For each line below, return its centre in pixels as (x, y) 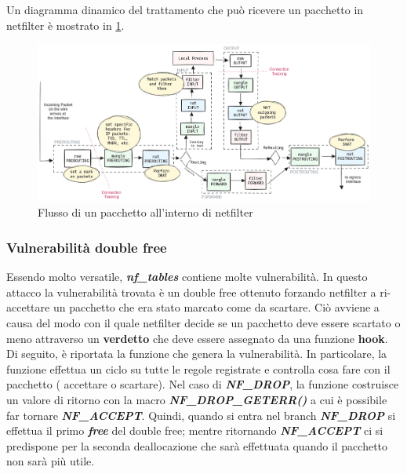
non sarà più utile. (51, 461)
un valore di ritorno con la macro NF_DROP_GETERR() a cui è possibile (197, 399)
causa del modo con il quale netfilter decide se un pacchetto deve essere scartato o (203, 322)
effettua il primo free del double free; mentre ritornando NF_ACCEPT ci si (195, 430)
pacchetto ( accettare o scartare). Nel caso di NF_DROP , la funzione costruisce (203, 384)
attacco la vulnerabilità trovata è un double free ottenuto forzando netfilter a (191, 292)
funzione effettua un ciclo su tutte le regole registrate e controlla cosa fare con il (198, 368)
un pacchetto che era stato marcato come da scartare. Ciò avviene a (216, 307)
